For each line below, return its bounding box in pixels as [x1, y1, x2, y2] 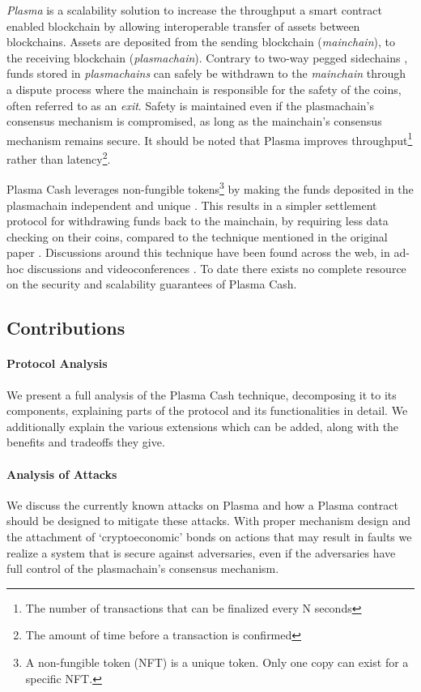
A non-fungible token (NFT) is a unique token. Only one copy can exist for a [25, 653, 409, 670]
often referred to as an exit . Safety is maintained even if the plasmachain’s [6, 96, 374, 113]
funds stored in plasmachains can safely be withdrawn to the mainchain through [6, 65, 406, 82]
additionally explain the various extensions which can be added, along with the [6, 417, 399, 434]
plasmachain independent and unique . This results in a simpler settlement [6, 196, 377, 213]
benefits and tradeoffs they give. [6, 434, 165, 451]
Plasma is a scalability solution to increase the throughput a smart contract [6, 2, 382, 18]
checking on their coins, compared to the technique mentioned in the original [6, 228, 388, 245]
